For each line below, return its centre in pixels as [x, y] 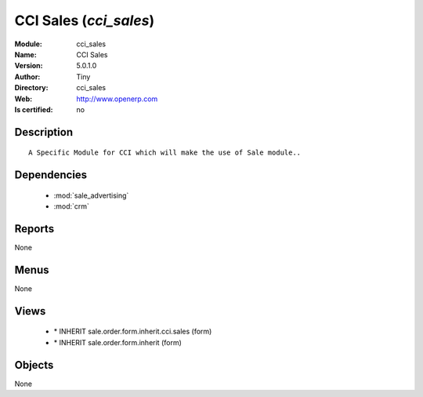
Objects [34, 365]
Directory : [31, 88]
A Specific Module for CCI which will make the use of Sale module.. [165, 153]
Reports [34, 229]
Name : [25, 54]
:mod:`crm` [72, 206]
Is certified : [34, 109]
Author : [27, 76]
